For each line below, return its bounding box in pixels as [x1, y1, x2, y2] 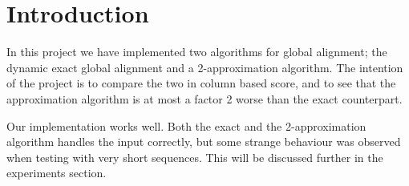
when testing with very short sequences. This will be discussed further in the [6, 148, 383, 165]
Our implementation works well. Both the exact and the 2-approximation [6, 117, 366, 134]
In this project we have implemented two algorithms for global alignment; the [6, 43, 387, 60]
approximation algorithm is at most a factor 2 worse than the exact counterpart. [6, 90, 403, 107]
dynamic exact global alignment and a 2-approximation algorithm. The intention [6, 59, 403, 75]
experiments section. [6, 164, 107, 181]
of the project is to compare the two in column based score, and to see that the [6, 75, 396, 91]
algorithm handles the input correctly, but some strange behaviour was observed [6, 133, 401, 150]
